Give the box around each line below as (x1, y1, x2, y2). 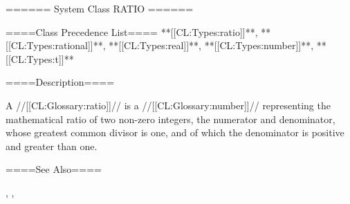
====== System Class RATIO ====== (6, 1, 194, 15)
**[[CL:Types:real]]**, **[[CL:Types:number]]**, (109, 38, 314, 53)
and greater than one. (6, 138, 98, 153)
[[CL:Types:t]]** (6, 51, 74, 66)
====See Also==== (6, 162, 102, 176)
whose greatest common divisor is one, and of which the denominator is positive (6, 125, 344, 140)
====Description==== (6, 75, 115, 89)
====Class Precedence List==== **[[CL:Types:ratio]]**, (6, 24, 258, 39)
